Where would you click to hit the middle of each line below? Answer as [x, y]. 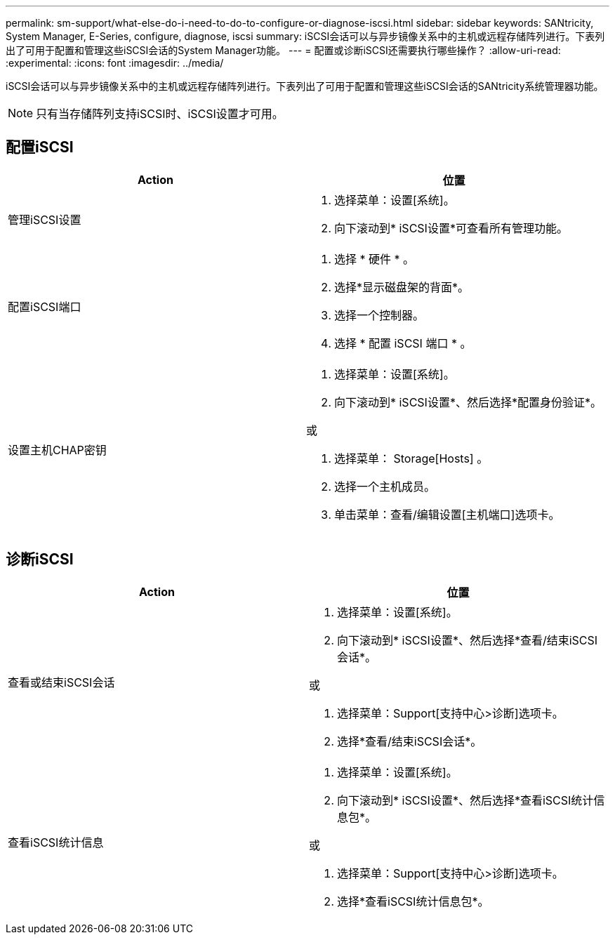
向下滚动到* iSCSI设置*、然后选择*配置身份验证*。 [468, 402]
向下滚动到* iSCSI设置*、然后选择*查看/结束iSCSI [468, 640]
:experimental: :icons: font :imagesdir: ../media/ [115, 63]
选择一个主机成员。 [384, 486]
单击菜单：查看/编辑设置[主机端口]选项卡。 [447, 514]
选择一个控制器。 [379, 315]
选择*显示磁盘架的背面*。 [402, 287]
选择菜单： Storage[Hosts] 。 [411, 458]
